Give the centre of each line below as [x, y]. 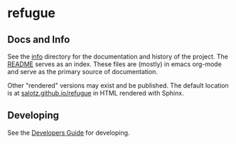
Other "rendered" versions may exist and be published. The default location [118, 86]
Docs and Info [39, 40]
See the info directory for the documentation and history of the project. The [118, 56]
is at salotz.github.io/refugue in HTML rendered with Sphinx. [96, 93]
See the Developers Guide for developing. [69, 133]
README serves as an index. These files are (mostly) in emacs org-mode [114, 64]
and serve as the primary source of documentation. [83, 72]
